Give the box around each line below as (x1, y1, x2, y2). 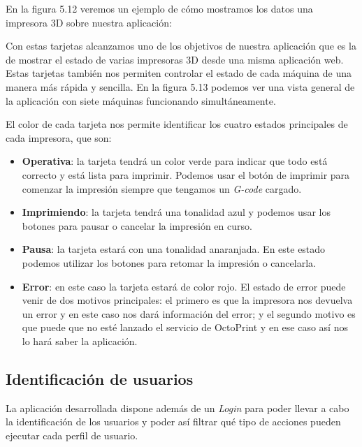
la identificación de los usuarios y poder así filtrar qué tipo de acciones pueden (6, 414, 341, 429)
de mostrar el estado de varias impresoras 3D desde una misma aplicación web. (6, 52, 344, 66)
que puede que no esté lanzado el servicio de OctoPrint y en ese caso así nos (22, 320, 348, 335)
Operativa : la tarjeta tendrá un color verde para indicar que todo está (22, 154, 328, 168)
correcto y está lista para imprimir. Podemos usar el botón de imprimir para (22, 167, 350, 182)
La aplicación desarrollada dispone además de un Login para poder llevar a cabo (6, 400, 349, 415)
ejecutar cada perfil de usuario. (6, 427, 138, 442)
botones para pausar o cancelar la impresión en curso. (22, 218, 252, 233)
